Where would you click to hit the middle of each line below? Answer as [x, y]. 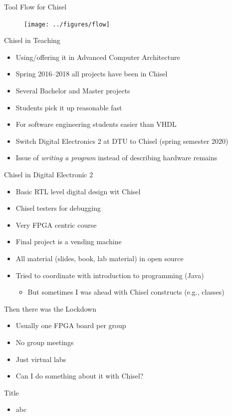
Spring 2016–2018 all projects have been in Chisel [92, 74]
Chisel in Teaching [32, 40]
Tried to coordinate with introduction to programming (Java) [110, 275]
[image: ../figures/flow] [67, 24]
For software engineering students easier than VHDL [96, 124]
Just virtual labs [41, 359]
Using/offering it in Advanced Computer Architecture [98, 57]
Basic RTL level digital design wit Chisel [78, 191]
